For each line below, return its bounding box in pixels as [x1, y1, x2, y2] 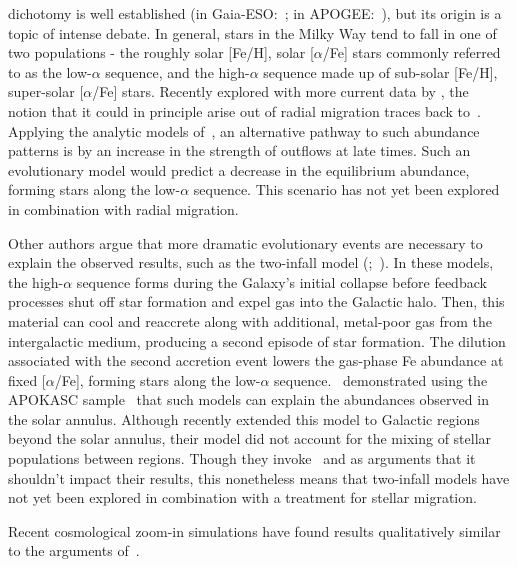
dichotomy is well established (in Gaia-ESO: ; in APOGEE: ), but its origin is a [8, 3, 502, 23]
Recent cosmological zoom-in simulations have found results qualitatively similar [8, 520, 501, 541]
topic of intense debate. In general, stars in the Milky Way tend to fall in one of [8, 22, 497, 43]
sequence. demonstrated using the [274, 369, 488, 390]
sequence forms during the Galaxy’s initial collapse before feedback [76, 271, 487, 292]
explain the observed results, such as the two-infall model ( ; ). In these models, [8, 252, 494, 273]
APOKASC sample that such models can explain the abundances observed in [8, 389, 489, 410]
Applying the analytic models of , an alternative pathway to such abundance [8, 120, 480, 141]
